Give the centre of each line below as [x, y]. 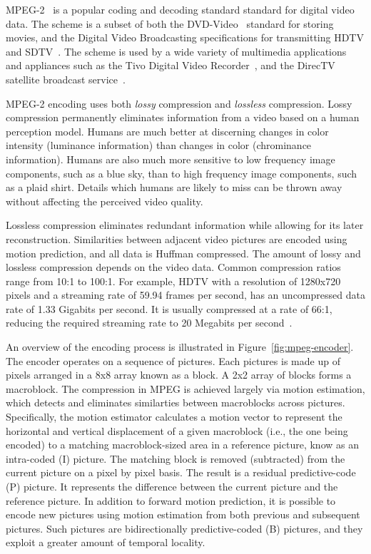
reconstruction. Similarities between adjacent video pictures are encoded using [177, 238]
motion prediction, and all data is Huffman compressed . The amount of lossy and [183, 253]
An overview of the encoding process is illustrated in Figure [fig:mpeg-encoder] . [180, 347]
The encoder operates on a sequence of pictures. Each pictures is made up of [173, 360]
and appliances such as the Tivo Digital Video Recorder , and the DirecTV [171, 65]
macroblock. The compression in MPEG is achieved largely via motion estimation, [185, 388]
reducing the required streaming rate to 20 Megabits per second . [149, 323]
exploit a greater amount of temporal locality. [106, 542]
